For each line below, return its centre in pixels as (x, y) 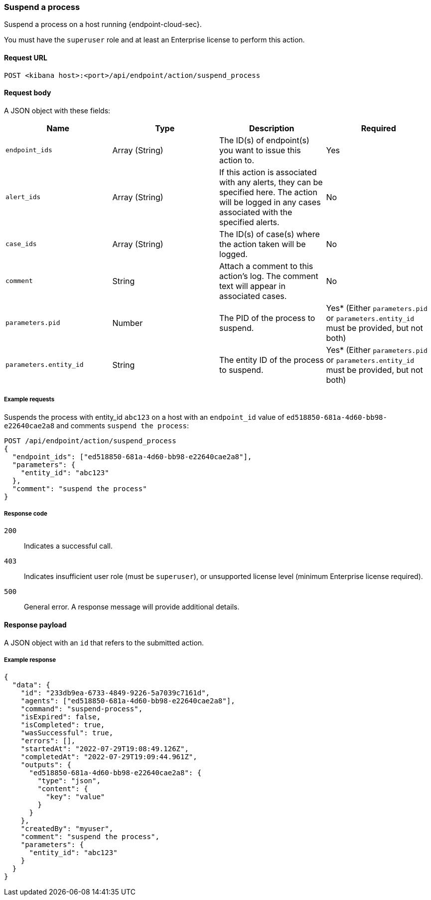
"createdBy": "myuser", (67, 829)
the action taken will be (263, 244)
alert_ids (23, 197)
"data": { (31, 685)
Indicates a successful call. (68, 546)
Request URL (26, 57)
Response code (26, 513)
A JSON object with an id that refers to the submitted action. (104, 642)
